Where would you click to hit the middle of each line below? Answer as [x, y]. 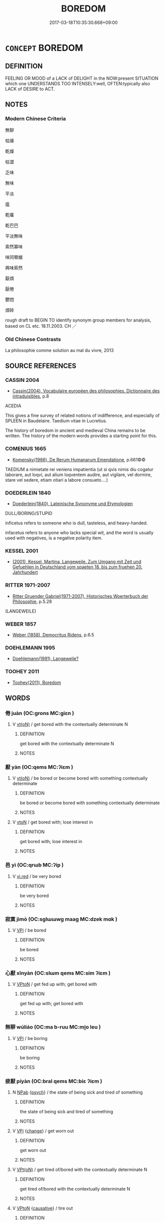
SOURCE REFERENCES [41, 366]
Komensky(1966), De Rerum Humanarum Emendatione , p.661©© [79, 460]
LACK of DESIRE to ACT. [30, 89]
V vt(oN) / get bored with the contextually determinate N [70, 724]
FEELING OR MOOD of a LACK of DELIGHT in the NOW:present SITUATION [82, 78]
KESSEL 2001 [22, 550]
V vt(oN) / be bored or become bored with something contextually [80, 778]
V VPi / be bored [29, 930]
